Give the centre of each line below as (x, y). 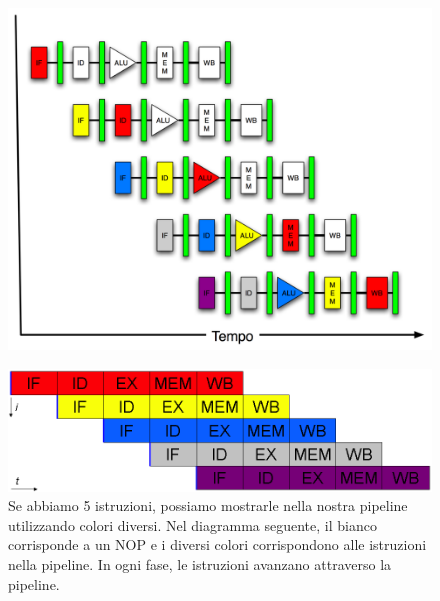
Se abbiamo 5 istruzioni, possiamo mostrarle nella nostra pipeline (208, 505)
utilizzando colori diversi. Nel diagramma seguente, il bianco (192, 524)
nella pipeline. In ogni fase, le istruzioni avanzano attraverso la (200, 563)
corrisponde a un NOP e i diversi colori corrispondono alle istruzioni (217, 544)
